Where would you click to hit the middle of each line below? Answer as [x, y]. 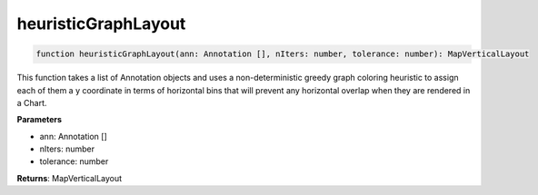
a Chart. [32, 102]
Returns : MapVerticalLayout [70, 178]
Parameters [40, 120]
